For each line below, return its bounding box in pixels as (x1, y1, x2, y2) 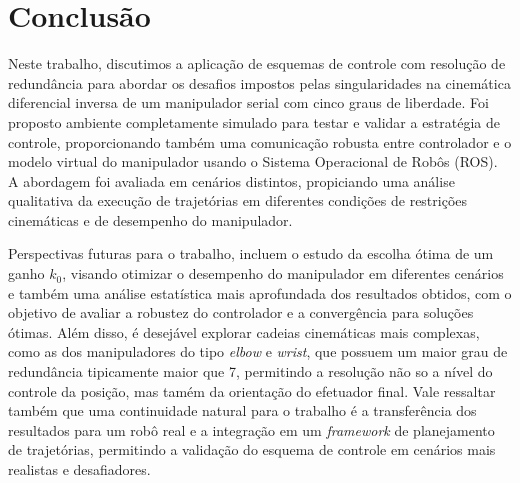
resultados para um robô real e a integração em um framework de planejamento (8, 419, 495, 440)
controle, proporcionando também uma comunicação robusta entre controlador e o (8, 131, 512, 152)
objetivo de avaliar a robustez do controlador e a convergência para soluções (8, 302, 474, 323)
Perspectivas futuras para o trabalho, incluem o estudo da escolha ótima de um (8, 243, 494, 264)
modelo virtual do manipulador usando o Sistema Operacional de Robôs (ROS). (8, 151, 498, 172)
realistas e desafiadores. (8, 459, 151, 479)
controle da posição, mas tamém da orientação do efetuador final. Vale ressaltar (8, 380, 496, 401)
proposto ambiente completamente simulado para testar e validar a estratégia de (8, 111, 501, 132)
